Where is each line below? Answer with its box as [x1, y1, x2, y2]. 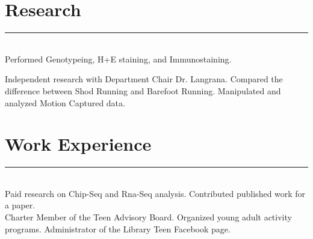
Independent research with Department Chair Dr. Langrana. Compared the [5, 73, 283, 85]
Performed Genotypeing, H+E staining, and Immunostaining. [5, 52, 232, 65]
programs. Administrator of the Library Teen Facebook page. [5, 222, 231, 235]
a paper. [5, 199, 36, 211]
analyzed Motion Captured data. [5, 96, 125, 109]
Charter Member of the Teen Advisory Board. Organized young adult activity [5, 211, 292, 223]
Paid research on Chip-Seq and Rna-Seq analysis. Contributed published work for [5, 187, 306, 199]
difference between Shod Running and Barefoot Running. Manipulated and [5, 84, 281, 97]
